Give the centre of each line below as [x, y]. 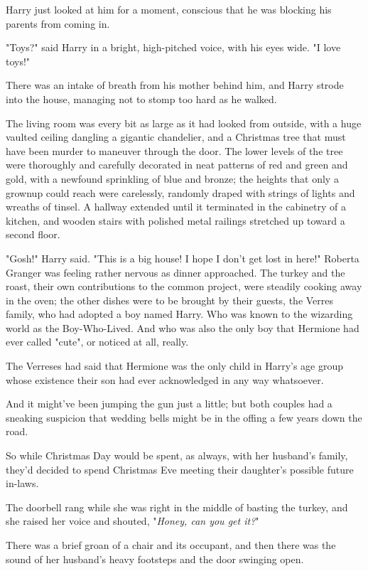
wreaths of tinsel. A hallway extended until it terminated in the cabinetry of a [176, 207]
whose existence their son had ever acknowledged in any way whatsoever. [165, 379]
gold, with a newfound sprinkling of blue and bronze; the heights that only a [172, 178]
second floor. [33, 234]
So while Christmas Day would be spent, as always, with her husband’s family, [177, 455]
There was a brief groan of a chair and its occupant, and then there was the [171, 545]
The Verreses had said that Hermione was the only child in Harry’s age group [175, 366]
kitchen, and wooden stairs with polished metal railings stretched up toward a [175, 220]
